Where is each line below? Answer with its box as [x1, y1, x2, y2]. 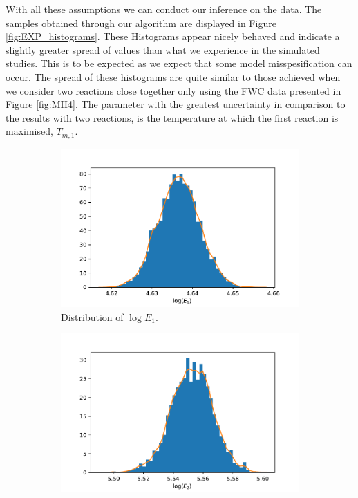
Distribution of [61, 309, 124, 324]
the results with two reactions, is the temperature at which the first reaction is [6, 110, 339, 124]
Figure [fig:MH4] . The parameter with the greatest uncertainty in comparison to [6, 97, 346, 111]
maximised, [6, 124, 53, 138]
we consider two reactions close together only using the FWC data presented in [6, 83, 341, 98]
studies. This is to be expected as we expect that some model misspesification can [6, 56, 352, 71]
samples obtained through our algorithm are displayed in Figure [6, 15, 276, 30]
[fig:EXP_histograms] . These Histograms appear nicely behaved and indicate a [6, 29, 340, 44]
